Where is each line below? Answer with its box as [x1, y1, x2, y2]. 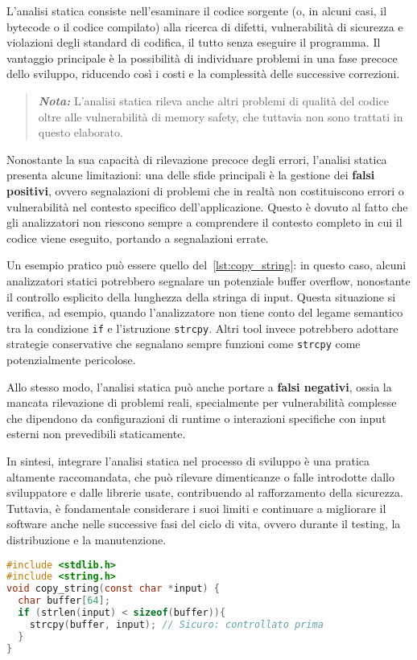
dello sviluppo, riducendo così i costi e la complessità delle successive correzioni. [6, 65, 400, 82]
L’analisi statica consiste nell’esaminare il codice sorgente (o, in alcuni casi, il [6, 2, 387, 18]
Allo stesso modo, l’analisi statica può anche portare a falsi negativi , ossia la [6, 378, 392, 395]
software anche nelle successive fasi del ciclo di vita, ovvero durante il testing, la [6, 515, 401, 532]
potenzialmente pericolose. [6, 351, 136, 367]
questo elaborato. [38, 124, 123, 141]
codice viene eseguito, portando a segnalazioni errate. [6, 229, 269, 246]
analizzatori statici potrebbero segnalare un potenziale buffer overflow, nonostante [6, 272, 411, 289]
